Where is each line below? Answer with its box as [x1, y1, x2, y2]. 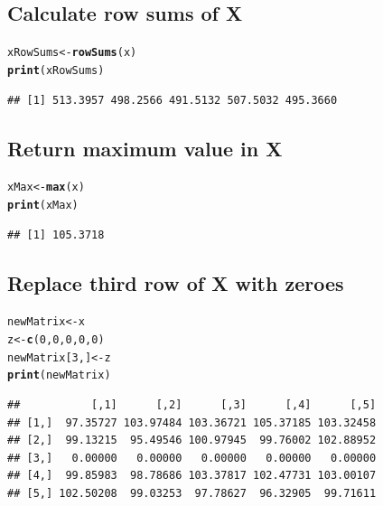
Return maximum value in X [7, 134, 283, 162]
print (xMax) [7, 198, 79, 211]
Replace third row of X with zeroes [7, 268, 344, 296]
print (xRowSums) [7, 63, 105, 77]
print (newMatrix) [7, 369, 111, 382]
